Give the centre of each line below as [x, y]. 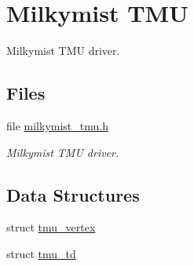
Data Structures [73, 194]
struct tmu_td [41, 253]
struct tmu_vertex [51, 227]
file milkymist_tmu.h [57, 125]
